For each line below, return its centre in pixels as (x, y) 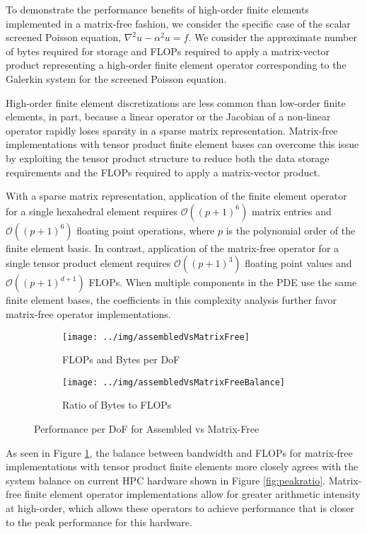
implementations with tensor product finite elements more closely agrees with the (182, 466)
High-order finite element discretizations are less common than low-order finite (176, 102)
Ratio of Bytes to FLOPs (117, 405)
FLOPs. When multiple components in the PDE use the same (223, 282)
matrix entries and (291, 211)
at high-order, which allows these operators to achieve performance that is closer (180, 507)
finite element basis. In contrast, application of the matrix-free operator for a (173, 248)
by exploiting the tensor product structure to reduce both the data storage (168, 158)
